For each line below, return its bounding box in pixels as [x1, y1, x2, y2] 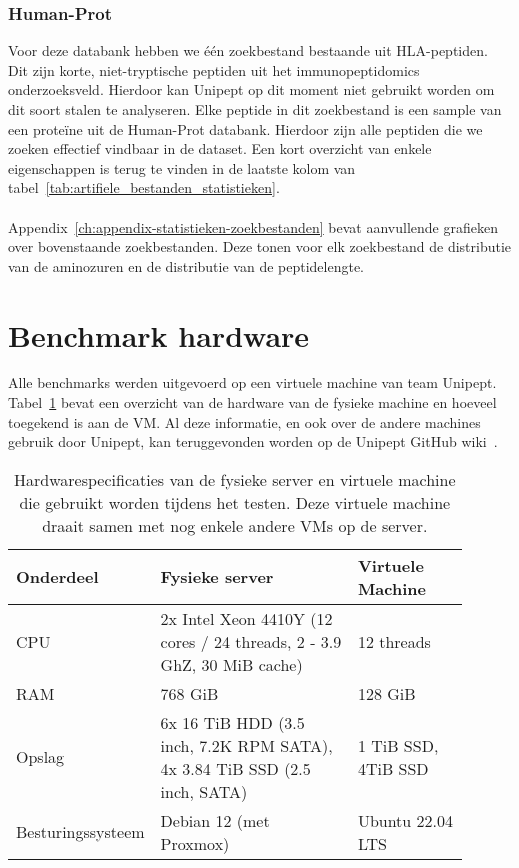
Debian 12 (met [160, 808, 270, 832]
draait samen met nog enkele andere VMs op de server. [42, 513, 428, 537]
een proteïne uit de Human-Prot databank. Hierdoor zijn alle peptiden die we [8, 118, 483, 139]
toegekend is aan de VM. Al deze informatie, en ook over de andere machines [8, 411, 481, 432]
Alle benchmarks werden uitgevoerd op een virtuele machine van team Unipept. [8, 372, 497, 393]
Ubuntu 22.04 [357, 808, 454, 832]
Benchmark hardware [8, 314, 310, 355]
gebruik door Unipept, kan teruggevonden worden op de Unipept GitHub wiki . [8, 431, 498, 452]
